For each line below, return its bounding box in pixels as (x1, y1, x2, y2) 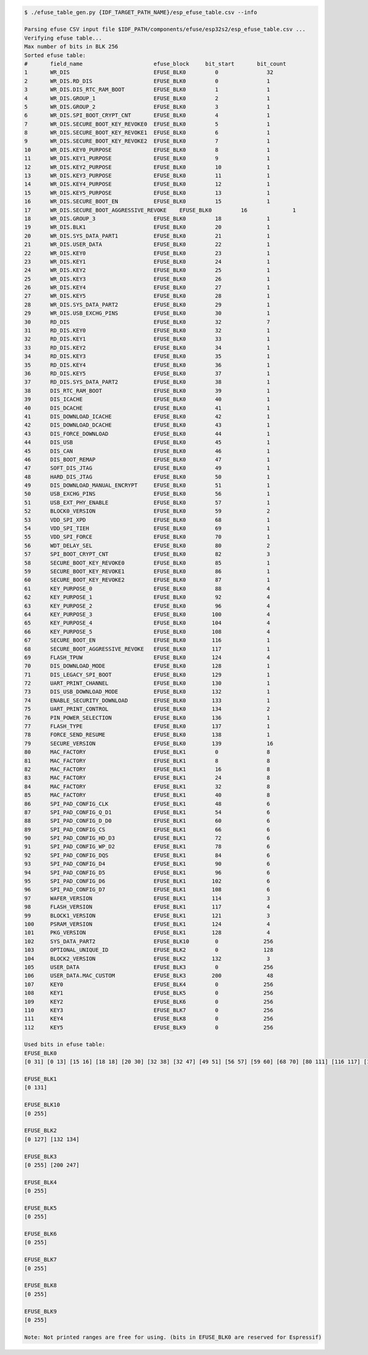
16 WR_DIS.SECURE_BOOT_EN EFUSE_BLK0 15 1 (24, 198, 270, 205)
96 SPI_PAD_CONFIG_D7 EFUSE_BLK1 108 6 (24, 886, 270, 893)
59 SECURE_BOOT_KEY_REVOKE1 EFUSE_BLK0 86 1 (24, 567, 270, 575)
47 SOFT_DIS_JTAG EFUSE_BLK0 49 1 (24, 465, 270, 472)
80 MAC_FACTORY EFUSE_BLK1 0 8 (24, 749, 270, 756)
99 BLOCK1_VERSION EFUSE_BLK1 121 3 (24, 912, 270, 919)
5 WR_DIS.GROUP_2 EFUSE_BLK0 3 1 (24, 103, 270, 110)
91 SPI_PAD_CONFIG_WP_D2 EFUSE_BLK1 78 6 (24, 843, 270, 850)
